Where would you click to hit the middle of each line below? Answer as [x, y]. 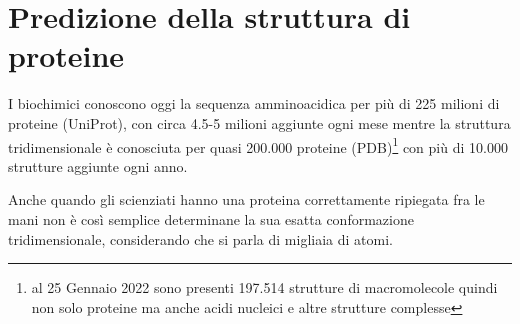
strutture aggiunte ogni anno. [98, 165]
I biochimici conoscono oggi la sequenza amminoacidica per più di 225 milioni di [254, 103]
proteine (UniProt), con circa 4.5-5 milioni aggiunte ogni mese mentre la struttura [259, 122]
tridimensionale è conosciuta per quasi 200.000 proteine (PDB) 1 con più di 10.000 [258, 145]
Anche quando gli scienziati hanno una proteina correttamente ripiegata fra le [246, 199]
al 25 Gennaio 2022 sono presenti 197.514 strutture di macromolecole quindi [264, 287]
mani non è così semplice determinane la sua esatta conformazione [211, 218]
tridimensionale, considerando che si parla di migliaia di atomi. [200, 238]
